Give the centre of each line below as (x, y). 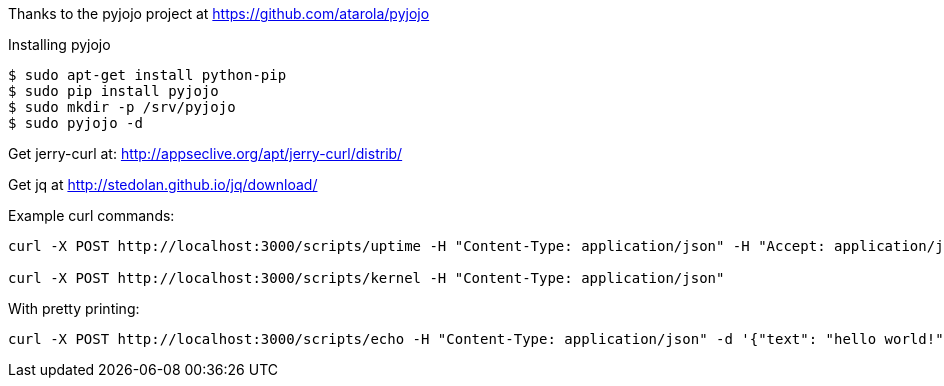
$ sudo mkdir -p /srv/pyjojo (122, 107)
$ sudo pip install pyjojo (113, 91)
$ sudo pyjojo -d (75, 123)
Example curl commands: (91, 215)
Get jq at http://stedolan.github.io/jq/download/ (163, 184)
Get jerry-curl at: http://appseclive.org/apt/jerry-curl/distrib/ (205, 153)
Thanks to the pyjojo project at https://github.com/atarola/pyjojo (219, 13)
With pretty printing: (74, 308)
